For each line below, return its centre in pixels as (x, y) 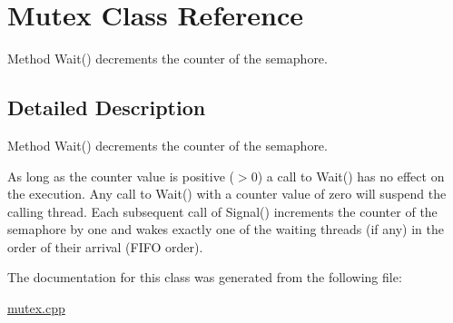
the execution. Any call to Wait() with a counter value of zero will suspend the (227, 194)
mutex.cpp (36, 308)
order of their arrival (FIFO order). (105, 246)
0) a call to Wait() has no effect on (348, 176)
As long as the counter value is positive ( (121, 176)
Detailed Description (107, 108)
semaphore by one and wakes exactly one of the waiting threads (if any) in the (226, 229)
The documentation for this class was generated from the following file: (205, 277)
